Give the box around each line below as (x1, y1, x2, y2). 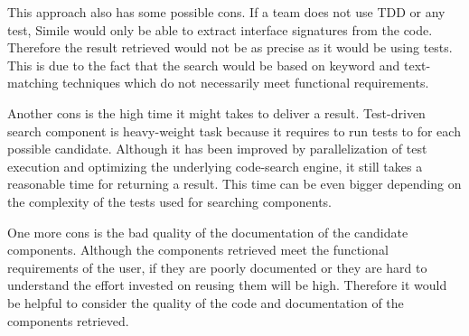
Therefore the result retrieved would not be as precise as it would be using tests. (7, 38, 453, 57)
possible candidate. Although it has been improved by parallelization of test (7, 139, 427, 158)
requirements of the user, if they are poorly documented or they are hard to (7, 257, 427, 276)
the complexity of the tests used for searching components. (7, 191, 332, 210)
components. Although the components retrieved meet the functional (7, 240, 389, 259)
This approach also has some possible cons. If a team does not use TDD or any (7, 3, 446, 21)
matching (7, 73, 59, 92)
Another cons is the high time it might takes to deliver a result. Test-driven (7, 103, 426, 122)
